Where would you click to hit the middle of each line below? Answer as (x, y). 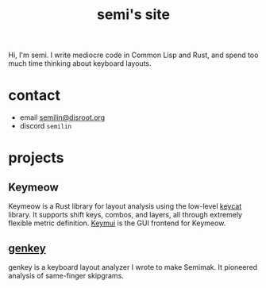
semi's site (133, 15)
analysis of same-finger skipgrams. (66, 275)
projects (37, 158)
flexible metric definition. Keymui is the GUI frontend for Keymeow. (117, 223)
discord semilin (46, 126)
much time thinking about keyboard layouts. (80, 63)
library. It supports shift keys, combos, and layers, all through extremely (125, 215)
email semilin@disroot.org (62, 117)
